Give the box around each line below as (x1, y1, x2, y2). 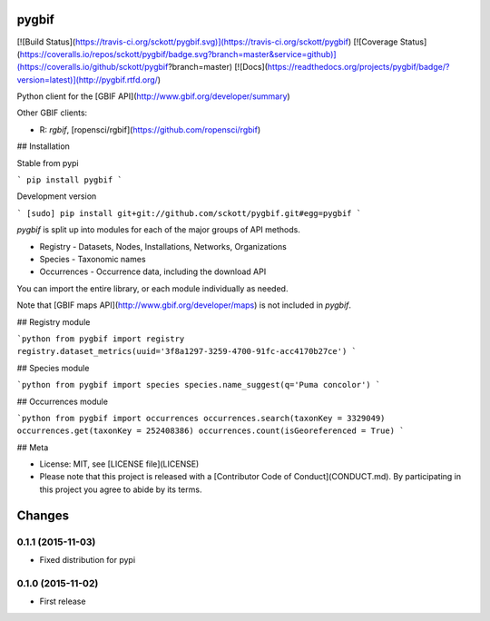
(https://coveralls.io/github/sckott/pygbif (16, 62, 169, 73)
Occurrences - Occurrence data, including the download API (39, 266, 267, 277)
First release (39, 596, 86, 607)
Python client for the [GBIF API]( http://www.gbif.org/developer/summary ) (16, 91, 290, 102)
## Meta (16, 441, 49, 453)
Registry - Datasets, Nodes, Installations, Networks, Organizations (39, 241, 288, 251)
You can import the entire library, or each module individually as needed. (16, 282, 289, 294)
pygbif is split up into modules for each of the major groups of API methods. (16, 224, 301, 235)
